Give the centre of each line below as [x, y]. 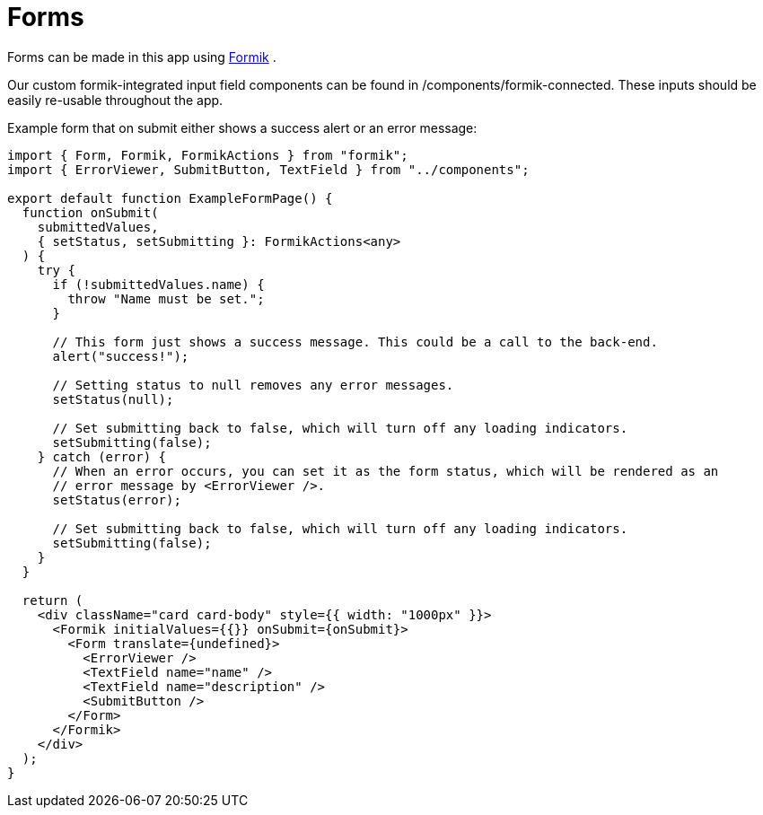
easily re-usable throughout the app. [115, 100]
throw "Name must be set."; [166, 298]
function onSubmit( [90, 212]
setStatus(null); [113, 399]
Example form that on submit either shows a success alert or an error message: [242, 127]
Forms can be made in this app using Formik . [142, 57]
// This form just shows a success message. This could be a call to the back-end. [355, 342]
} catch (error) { [102, 456]
